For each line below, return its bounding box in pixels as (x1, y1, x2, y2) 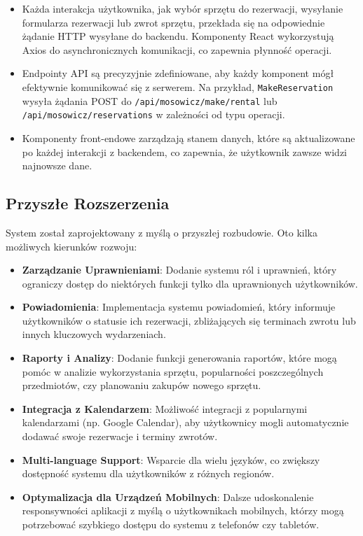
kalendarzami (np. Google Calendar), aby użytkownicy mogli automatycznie (22, 415, 349, 430)
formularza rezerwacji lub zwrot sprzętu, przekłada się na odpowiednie (22, 15, 325, 29)
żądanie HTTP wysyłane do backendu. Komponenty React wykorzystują (22, 29, 334, 43)
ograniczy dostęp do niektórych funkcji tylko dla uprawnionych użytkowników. (22, 276, 358, 290)
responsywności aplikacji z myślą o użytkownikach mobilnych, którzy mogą (22, 503, 344, 518)
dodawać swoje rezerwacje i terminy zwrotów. (22, 429, 218, 444)
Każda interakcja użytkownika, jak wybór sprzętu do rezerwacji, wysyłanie (22, 1, 343, 15)
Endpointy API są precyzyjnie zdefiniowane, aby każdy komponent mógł (22, 66, 334, 80)
